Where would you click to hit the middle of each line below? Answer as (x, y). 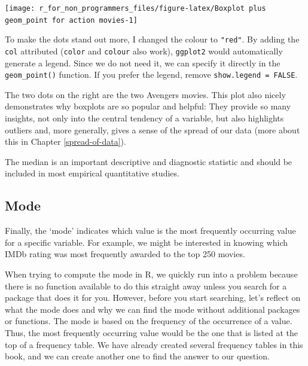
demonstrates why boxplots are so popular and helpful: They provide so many (148, 106)
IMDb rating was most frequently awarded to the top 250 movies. (125, 254)
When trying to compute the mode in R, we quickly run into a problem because (151, 274)
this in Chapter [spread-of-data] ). (65, 141)
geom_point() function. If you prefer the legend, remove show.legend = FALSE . (151, 74)
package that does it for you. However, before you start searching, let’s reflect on (153, 298)
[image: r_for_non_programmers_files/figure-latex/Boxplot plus (135, 8)
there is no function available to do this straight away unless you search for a (146, 286)
